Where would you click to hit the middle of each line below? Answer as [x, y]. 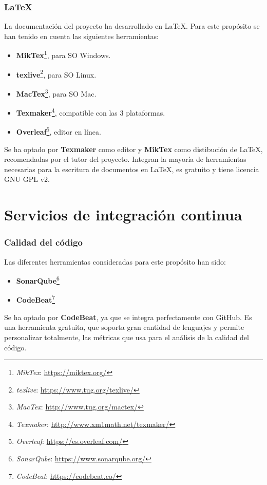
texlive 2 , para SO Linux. [56, 73]
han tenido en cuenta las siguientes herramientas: [81, 36]
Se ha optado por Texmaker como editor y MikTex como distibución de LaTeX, [133, 149]
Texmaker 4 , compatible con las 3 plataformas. [91, 112]
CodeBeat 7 [36, 299]
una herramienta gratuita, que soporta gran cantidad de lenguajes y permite [124, 327]
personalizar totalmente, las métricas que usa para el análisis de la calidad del [127, 337]
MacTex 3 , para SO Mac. [56, 92]
